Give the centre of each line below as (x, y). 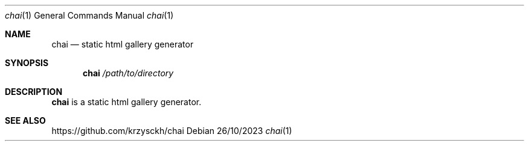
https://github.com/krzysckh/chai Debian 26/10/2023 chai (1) (172, 131)
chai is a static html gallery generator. (127, 102)
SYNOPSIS (27, 63)
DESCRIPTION (34, 92)
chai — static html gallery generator (123, 44)
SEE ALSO (25, 120)
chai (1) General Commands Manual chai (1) (89, 15)
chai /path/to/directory (128, 73)
